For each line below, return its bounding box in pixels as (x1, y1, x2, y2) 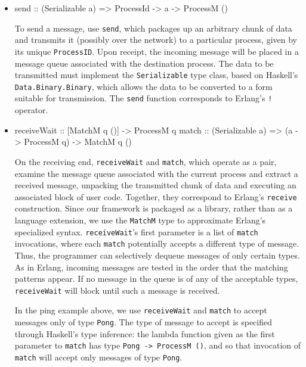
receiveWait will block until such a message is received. (14, 284, 220, 296)
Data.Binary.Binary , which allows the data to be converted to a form (14, 80, 273, 92)
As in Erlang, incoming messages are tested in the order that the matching (14, 260, 288, 273)
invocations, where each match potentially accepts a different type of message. (14, 237, 299, 250)
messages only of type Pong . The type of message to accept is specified (14, 316, 272, 328)
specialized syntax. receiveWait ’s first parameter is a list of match (14, 225, 258, 238)
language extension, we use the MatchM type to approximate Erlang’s (14, 213, 266, 226)
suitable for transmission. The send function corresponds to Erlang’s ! (14, 92, 273, 104)
